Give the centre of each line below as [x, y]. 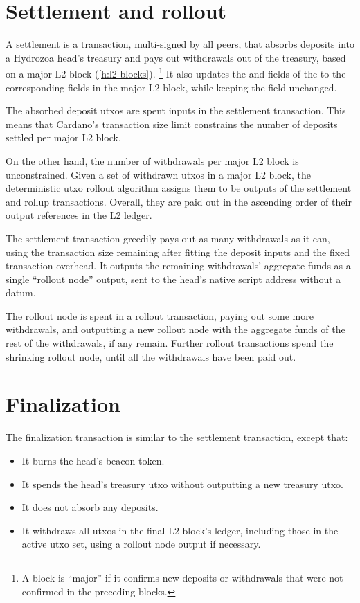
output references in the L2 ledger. [79, 215]
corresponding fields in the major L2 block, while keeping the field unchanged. [171, 87]
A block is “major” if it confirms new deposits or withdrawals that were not [182, 577]
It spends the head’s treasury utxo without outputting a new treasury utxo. [182, 484]
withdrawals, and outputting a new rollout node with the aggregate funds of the [175, 329]
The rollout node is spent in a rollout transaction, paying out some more [160, 315]
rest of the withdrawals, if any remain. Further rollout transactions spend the [170, 343]
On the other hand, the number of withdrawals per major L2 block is [152, 160]
